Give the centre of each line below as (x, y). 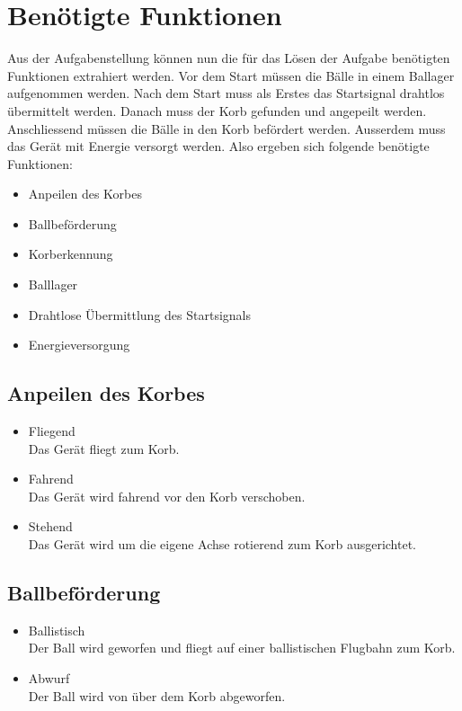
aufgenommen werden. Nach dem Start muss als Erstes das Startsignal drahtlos (226, 93)
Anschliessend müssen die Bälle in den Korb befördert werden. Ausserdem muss (227, 128)
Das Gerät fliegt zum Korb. (104, 448)
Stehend (50, 526)
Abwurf (49, 678)
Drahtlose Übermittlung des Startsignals (139, 314)
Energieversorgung (79, 345)
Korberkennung (71, 254)
